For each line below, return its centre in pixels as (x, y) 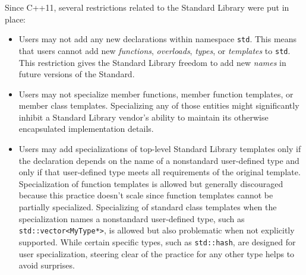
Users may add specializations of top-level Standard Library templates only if (160, 149)
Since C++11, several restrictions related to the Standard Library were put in (147, 7)
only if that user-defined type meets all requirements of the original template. (160, 172)
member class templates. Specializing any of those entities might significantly (159, 105)
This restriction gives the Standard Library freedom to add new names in (152, 62)
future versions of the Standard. (77, 74)
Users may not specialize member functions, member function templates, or (156, 94)
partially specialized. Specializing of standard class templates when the (148, 207)
